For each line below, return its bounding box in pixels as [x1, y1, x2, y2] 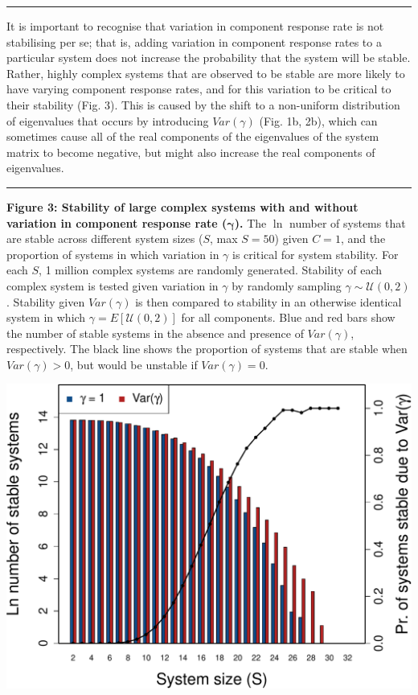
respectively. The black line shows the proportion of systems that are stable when [6, 340, 408, 357]
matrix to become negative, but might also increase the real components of [6, 143, 375, 160]
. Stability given [6, 293, 85, 310]
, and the [340, 230, 386, 247]
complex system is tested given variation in [6, 277, 219, 294]
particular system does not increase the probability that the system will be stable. [6, 49, 411, 66]
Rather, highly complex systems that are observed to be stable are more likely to [6, 64, 405, 81]
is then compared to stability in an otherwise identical [135, 293, 402, 310]
